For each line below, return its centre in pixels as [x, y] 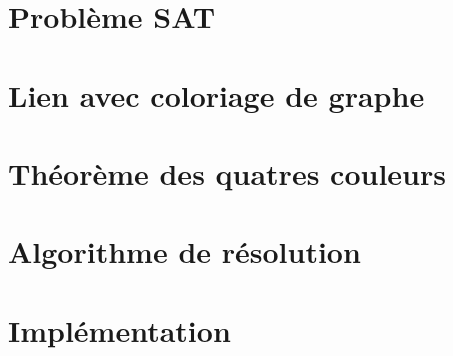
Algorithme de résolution [184, 251]
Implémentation [119, 329]
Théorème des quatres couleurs [227, 172]
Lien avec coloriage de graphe [216, 94]
